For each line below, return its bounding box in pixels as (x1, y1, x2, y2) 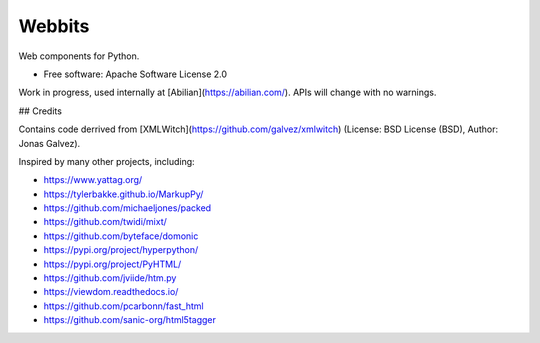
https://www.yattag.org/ (43, 174, 143, 186)
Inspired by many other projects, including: (18, 155, 195, 167)
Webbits (18, 15, 90, 37)
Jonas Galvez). (18, 137, 81, 149)
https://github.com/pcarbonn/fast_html (43, 300, 204, 312)
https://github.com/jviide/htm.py (43, 272, 177, 284)
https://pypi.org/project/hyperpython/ (43, 244, 199, 256)
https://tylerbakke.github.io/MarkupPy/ (43, 188, 204, 200)
